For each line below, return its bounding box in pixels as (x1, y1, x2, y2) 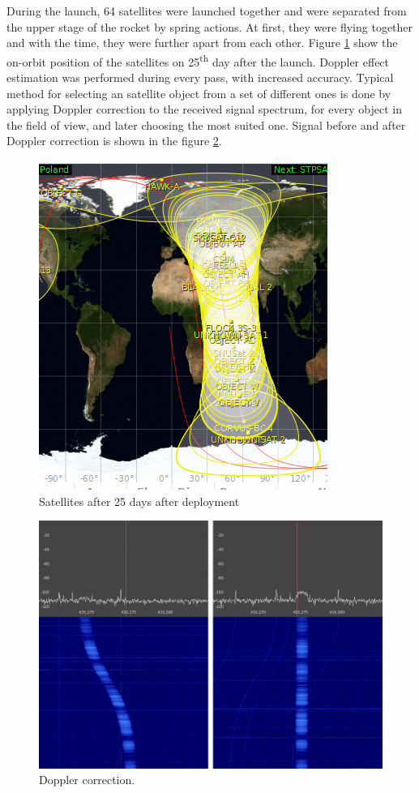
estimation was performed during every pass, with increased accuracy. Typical (6, 69, 394, 86)
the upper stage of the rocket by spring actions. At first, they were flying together (6, 18, 413, 35)
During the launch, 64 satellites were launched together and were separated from (6, 2, 407, 19)
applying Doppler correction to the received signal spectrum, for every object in (6, 101, 402, 118)
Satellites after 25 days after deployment (39, 492, 240, 509)
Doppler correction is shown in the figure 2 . (6, 132, 222, 149)
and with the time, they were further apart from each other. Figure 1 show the (6, 34, 398, 51)
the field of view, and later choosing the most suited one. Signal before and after (6, 116, 406, 133)
